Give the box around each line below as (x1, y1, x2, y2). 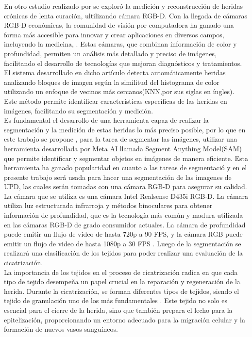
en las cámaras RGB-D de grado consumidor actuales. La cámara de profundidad (4, 219, 246, 229)
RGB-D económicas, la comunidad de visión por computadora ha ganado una (4, 20, 234, 30)
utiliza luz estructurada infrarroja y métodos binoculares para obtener (4, 200, 213, 210)
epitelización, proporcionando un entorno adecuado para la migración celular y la (4, 314, 245, 324)
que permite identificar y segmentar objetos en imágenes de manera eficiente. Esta (4, 153, 249, 163)
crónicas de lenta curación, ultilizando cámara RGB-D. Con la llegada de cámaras (4, 10, 248, 20)
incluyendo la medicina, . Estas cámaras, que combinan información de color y (4, 39, 237, 49)
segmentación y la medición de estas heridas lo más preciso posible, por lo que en (4, 124, 246, 134)
